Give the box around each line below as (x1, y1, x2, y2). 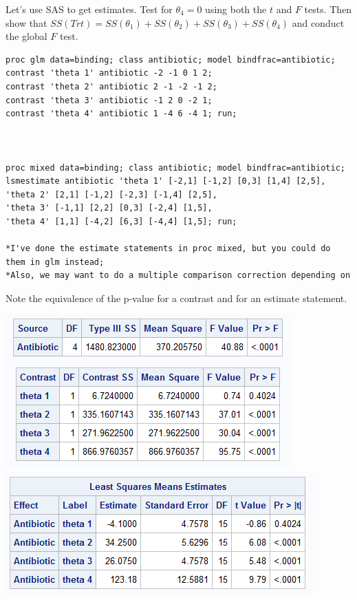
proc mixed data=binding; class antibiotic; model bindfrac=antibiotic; (6, 162, 345, 173)
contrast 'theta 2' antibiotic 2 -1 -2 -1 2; (6, 81, 217, 92)
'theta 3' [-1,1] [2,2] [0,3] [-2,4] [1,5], (6, 203, 213, 213)
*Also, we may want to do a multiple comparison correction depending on (6, 270, 351, 281)
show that (6, 15, 47, 30)
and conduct (292, 15, 345, 30)
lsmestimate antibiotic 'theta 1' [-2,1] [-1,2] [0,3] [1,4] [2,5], (6, 176, 326, 186)
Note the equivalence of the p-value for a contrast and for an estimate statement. (6, 290, 347, 305)
